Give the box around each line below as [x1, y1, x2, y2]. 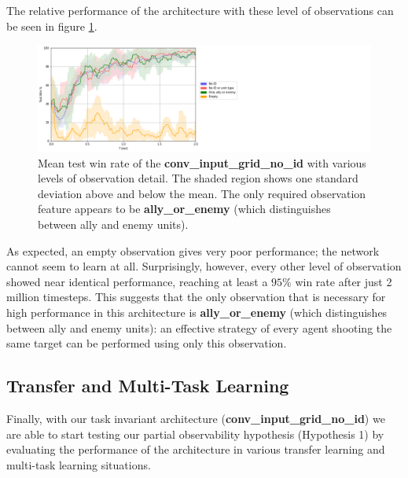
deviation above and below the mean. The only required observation [38, 185, 366, 201]
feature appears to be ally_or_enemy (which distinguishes [38, 200, 331, 217]
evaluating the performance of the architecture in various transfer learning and [6, 441, 385, 458]
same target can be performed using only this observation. [6, 335, 287, 351]
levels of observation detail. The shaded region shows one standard [38, 170, 358, 186]
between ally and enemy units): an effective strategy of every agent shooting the [6, 319, 392, 336]
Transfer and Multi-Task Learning [6, 373, 289, 398]
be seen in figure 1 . [6, 17, 97, 34]
